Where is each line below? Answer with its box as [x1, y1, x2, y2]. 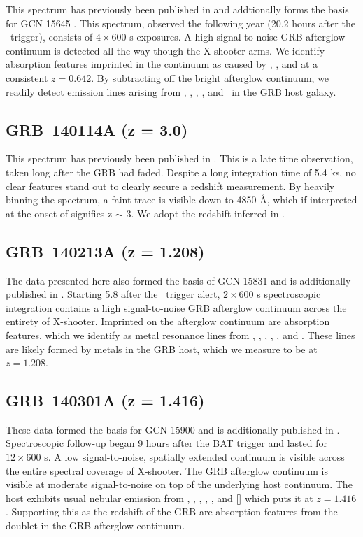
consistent [6, 70, 48, 85]
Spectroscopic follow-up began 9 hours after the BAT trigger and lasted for [6, 436, 327, 450]
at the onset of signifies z [6, 206, 113, 220]
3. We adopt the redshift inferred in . [126, 206, 285, 220]
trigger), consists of [10, 29, 93, 44]
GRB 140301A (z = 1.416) [6, 389, 205, 411]
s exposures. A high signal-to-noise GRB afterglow [129, 29, 346, 44]
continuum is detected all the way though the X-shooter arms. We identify [6, 43, 325, 57]
